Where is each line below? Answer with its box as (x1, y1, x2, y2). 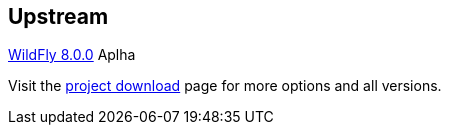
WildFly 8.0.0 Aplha (8, 46, 136, 64)
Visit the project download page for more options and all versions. (8, 77, 442, 95)
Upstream (8, 4, 109, 29)
